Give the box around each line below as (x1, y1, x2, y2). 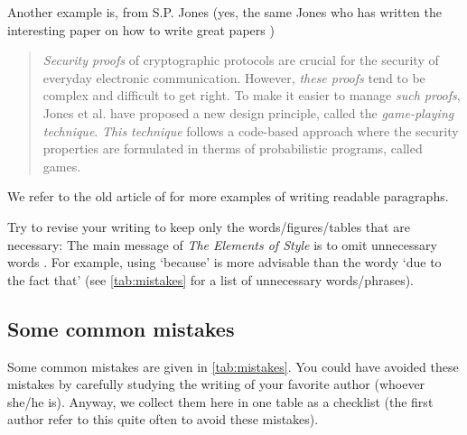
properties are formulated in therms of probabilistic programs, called (42, 139, 423, 158)
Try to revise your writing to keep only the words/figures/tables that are (7, 217, 410, 236)
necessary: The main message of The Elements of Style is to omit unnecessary (7, 235, 437, 254)
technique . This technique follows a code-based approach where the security (42, 121, 459, 140)
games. (42, 156, 81, 175)
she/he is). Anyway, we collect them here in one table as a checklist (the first (7, 392, 434, 411)
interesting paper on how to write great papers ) (7, 20, 275, 39)
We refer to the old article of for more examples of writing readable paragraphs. (7, 187, 449, 206)
